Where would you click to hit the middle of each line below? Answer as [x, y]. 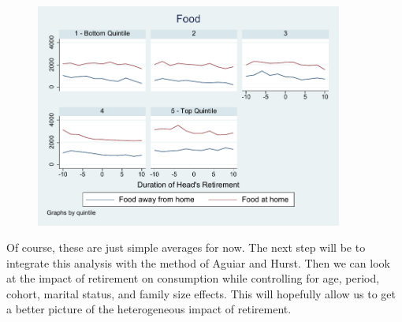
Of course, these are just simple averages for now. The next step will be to [186, 247]
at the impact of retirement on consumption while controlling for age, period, [193, 278]
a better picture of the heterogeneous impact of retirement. [149, 309]
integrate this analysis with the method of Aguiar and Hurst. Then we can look [198, 262]
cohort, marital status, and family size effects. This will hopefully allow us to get [201, 293]
